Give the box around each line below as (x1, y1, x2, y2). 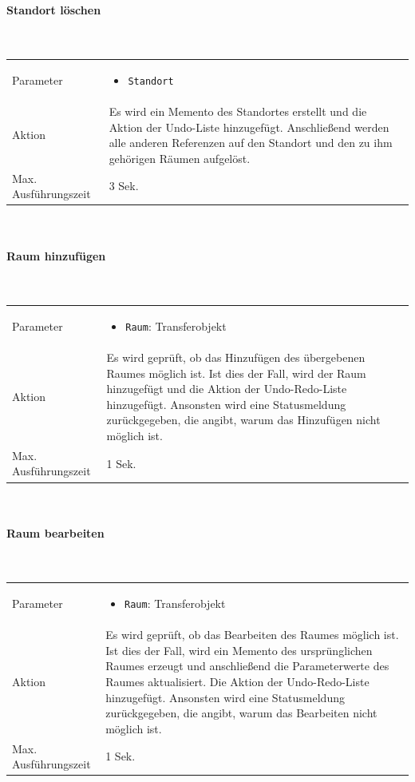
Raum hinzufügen (6, 247, 106, 264)
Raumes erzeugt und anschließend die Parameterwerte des (105, 657, 389, 674)
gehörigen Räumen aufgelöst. (109, 149, 251, 166)
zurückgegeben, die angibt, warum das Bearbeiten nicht (105, 705, 377, 721)
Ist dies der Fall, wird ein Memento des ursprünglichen (105, 641, 373, 658)
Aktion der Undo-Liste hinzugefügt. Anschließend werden (109, 118, 389, 135)
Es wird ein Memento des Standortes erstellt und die (109, 103, 367, 120)
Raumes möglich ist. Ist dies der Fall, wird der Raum (106, 364, 366, 381)
